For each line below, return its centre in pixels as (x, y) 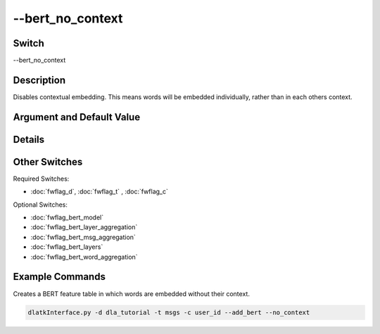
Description (39, 80)
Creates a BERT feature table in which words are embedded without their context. (131, 294)
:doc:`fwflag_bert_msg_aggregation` (83, 237)
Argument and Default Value (77, 117)
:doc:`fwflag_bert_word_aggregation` (84, 257)
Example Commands (59, 277)
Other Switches (48, 162)
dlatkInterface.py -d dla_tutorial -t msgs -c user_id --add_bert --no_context (169, 312)
